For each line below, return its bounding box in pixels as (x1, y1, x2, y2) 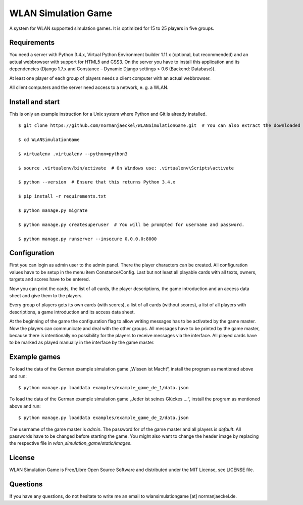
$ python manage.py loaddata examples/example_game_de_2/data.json (18, 415, 189, 421)
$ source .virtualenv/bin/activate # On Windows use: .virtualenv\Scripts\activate (18, 165, 234, 171)
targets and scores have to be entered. (9, 276, 90, 283)
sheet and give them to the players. (9, 293, 83, 299)
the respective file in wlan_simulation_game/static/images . (9, 440, 132, 446)
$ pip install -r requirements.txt (18, 194, 107, 199)
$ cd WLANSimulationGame (18, 137, 80, 143)
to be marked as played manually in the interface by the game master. (9, 339, 155, 346)
